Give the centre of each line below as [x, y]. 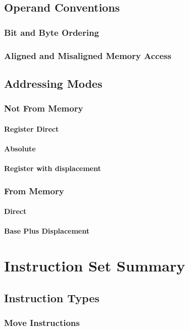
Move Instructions [42, 322]
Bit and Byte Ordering [52, 32]
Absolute [20, 148]
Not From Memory [44, 108]
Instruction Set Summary [95, 266]
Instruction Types [52, 297]
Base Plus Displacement [47, 231]
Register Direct [32, 128]
